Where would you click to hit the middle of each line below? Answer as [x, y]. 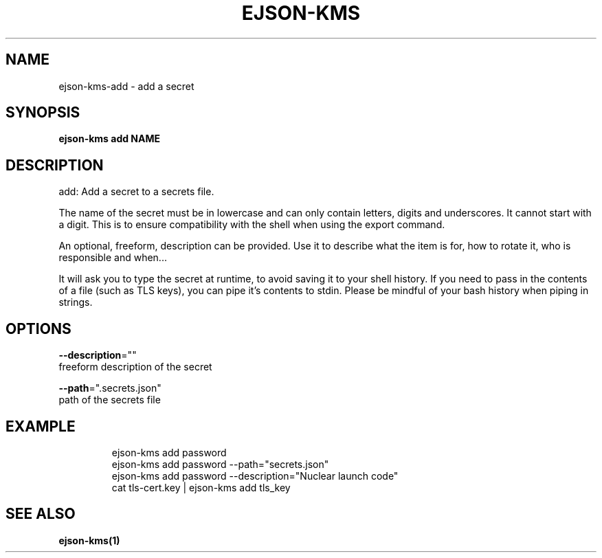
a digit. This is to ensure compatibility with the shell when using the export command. [252, 225]
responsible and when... [113, 258]
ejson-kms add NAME [110, 139]
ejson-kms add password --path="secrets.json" [220, 464]
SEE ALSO [41, 514]
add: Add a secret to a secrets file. [136, 192]
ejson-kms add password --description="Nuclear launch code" [255, 476]
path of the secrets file [110, 400]
